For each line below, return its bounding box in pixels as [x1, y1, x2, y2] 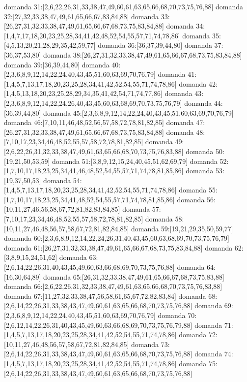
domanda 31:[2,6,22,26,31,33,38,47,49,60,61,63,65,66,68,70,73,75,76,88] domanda [4, 1, 243, 11]
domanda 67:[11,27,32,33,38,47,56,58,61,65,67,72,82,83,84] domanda [4, 290, 206, 301]
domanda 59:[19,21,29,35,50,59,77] [131, 223, 233, 233]
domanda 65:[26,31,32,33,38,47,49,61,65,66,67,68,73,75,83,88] [43, 271, 224, 282]
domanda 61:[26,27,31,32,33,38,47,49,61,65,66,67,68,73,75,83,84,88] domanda [4, 242, 233, 253]
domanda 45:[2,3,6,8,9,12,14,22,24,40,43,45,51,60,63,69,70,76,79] [43, 107, 234, 118]
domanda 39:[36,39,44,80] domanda [4, 59, 110, 69]
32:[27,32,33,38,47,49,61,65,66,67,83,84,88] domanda [4, 11, 159, 21]
